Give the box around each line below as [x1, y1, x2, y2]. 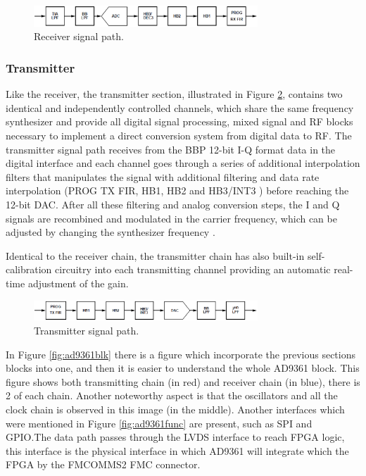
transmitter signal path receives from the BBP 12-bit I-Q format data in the [6, 142, 336, 156]
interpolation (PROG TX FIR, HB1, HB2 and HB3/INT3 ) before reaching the [6, 183, 349, 198]
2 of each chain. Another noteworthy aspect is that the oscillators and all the [6, 388, 338, 403]
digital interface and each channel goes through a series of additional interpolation [6, 156, 360, 170]
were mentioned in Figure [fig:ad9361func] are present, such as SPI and [6, 415, 313, 430]
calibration [6, 262, 52, 277]
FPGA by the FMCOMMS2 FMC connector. [6, 457, 201, 472]
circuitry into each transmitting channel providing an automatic [55, 262, 331, 277]
